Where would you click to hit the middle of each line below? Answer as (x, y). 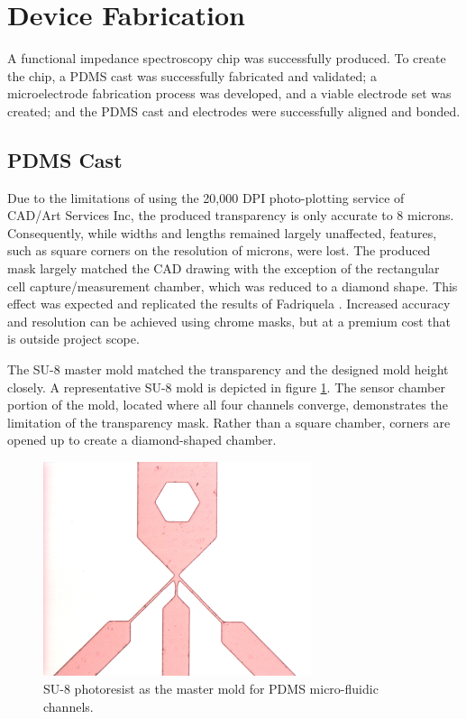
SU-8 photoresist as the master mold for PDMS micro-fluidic (211, 688)
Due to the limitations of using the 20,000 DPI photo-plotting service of (206, 197)
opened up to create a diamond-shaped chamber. (142, 440)
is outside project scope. (73, 339)
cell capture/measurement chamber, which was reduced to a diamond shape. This (233, 286)
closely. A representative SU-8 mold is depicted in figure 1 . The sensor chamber (226, 387)
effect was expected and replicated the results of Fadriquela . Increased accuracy (229, 304)
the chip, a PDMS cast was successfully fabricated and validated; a (192, 75)
